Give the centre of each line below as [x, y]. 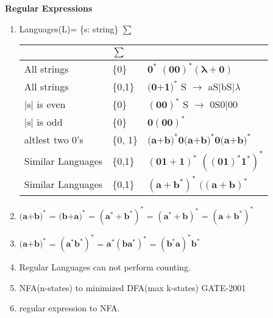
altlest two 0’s [54, 140]
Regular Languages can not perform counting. [105, 267]
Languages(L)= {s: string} [69, 28]
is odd [50, 122]
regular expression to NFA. [69, 308]
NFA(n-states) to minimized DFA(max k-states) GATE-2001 [133, 287]
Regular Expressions [49, 8]
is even [51, 104]
